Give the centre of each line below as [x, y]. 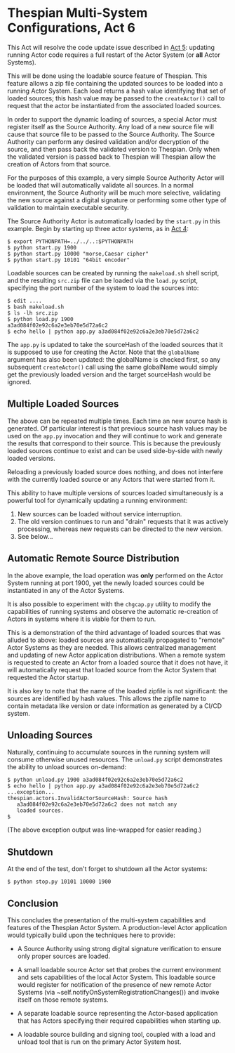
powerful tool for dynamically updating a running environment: [98, 500]
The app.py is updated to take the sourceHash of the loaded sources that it [115, 344]
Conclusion [33, 903]
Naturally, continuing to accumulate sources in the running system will [109, 752]
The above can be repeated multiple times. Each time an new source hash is [117, 421]
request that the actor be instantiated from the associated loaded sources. [115, 105]
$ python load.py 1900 [40, 319]
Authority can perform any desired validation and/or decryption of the [108, 141]
